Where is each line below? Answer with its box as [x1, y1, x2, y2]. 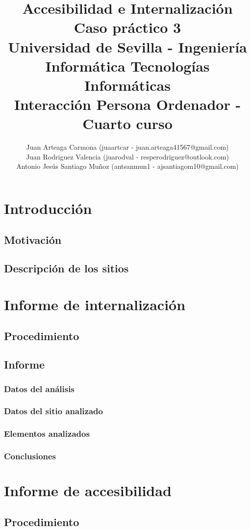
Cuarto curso [82, 113, 173, 133]
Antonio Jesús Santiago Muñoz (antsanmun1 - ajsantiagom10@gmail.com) [16, 161, 239, 171]
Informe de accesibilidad [4, 480, 172, 501]
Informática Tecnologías [45, 55, 210, 76]
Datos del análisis [4, 382, 75, 395]
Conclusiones [4, 450, 56, 462]
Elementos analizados [4, 427, 90, 440]
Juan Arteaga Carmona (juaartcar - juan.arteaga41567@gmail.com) [26, 142, 229, 152]
